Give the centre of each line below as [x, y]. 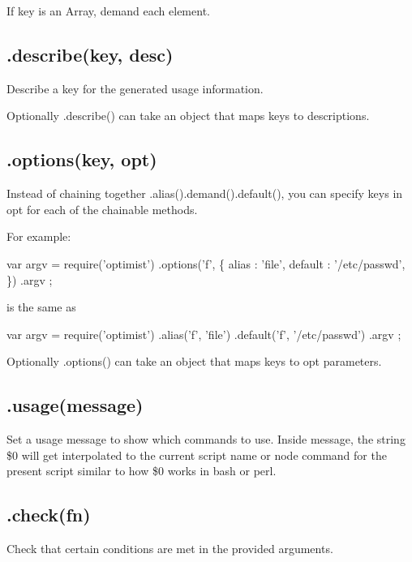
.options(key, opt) [82, 159]
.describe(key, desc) [90, 54]
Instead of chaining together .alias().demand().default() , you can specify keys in [205, 193]
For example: [39, 236]
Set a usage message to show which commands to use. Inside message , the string [206, 439]
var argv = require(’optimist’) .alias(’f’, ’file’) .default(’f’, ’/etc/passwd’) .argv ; [204, 334]
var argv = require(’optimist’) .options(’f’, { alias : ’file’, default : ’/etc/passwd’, [206, 263]
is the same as [41, 307]
